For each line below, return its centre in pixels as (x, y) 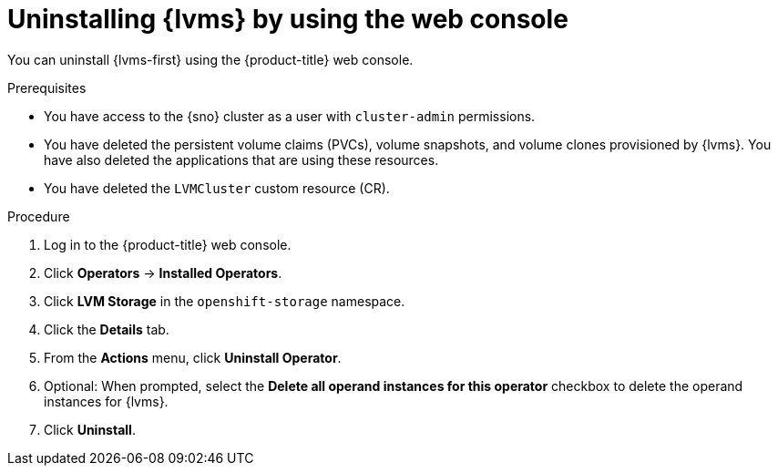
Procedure (39, 216)
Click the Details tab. (107, 329)
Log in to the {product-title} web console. (168, 244)
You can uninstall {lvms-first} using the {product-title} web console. (210, 59)
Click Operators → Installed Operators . (163, 272)
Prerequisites (47, 87)
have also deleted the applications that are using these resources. (241, 159)
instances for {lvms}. (106, 401)
